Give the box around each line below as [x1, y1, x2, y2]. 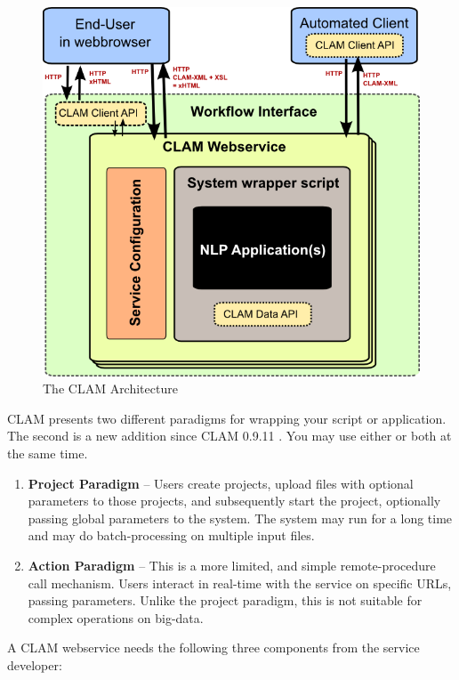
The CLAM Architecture [43, 379, 178, 398]
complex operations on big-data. [28, 608, 204, 627]
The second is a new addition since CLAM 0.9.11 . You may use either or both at [7, 426, 452, 445]
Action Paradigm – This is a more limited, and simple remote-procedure [28, 556, 436, 575]
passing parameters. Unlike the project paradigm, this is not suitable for [28, 591, 423, 610]
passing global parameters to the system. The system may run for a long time [28, 508, 453, 527]
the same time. [7, 444, 88, 463]
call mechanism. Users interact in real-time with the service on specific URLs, [28, 573, 452, 592]
